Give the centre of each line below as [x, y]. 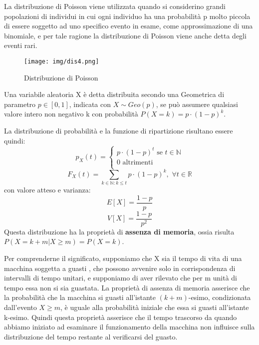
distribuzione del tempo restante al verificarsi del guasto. [91, 336]
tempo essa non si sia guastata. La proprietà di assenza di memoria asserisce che [127, 287]
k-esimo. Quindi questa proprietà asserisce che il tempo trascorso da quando [121, 317]
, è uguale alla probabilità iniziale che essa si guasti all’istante [154, 307]
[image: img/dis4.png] [62, 61]
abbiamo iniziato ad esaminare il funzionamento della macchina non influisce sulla [129, 327]
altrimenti [138, 162]
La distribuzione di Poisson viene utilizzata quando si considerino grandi [115, 6]
